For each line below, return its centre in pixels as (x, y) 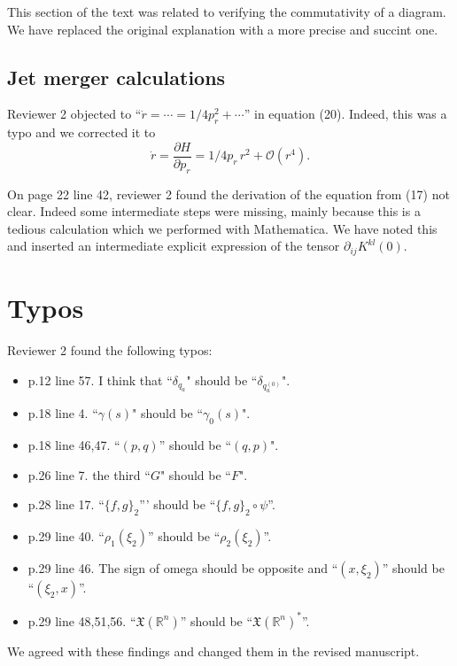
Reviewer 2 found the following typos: (110, 350)
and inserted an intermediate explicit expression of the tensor (174, 246)
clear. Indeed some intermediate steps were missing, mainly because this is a (214, 211)
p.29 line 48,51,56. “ (82, 620)
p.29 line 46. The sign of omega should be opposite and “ (183, 568)
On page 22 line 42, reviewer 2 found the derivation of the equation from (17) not (228, 194)
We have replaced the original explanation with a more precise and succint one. (223, 29)
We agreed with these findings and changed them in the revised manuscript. (213, 651)
